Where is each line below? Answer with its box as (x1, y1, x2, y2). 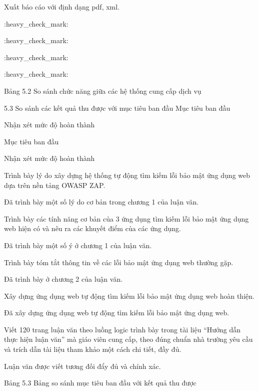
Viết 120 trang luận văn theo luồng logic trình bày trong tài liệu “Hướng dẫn (4, 324, 241, 334)
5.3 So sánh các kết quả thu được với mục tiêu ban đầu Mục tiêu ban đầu (4, 102, 230, 113)
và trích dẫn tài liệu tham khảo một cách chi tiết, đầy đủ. (4, 344, 181, 354)
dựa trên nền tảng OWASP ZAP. (4, 179, 105, 190)
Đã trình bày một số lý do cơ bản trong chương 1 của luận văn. (4, 197, 199, 207)
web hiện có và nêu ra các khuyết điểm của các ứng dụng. (4, 223, 181, 234)
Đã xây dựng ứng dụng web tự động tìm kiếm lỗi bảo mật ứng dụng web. (4, 307, 229, 318)
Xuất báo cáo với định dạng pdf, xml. (4, 2, 120, 12)
